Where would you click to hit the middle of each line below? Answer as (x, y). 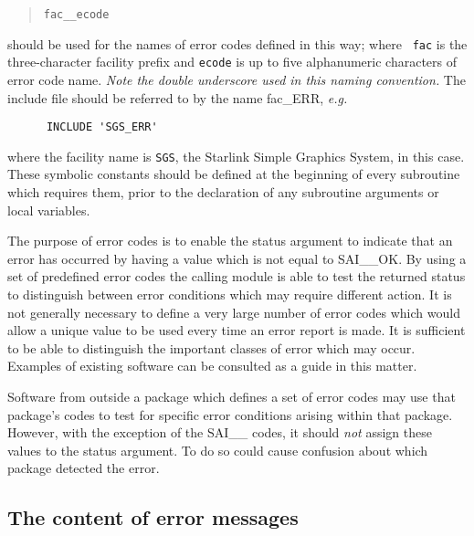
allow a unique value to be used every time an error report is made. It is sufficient (237, 330)
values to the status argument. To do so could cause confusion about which (218, 450)
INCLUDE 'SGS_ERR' (102, 127)
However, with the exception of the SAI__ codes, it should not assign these (220, 432)
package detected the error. (84, 468)
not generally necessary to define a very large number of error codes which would (234, 312)
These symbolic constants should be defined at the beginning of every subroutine (234, 174)
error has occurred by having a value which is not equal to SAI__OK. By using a (237, 258)
